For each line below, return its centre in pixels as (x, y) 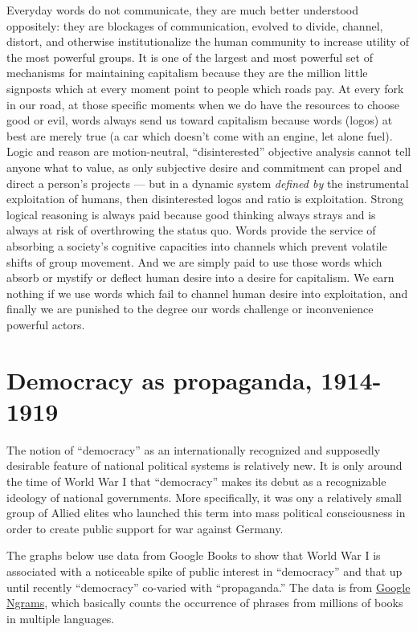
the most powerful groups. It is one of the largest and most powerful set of (190, 57)
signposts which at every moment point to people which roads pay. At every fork (205, 88)
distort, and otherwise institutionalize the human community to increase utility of (208, 41)
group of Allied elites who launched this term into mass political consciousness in (206, 513)
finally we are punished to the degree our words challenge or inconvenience (190, 309)
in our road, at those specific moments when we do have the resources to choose (203, 104)
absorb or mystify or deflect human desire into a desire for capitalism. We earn (200, 277)
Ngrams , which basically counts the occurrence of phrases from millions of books (205, 603)
